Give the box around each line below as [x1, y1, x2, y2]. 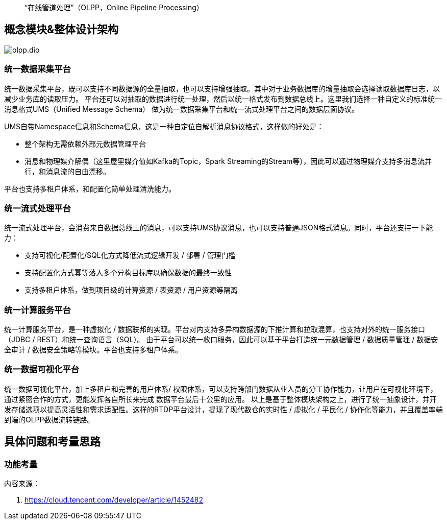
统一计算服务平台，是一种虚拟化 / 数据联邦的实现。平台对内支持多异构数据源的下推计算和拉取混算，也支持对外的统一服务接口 [4, 325, 425, 334]
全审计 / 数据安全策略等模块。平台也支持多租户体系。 [4, 345, 182, 354]
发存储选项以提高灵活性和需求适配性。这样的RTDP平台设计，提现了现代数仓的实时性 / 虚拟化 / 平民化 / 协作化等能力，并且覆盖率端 [4, 404, 443, 414]
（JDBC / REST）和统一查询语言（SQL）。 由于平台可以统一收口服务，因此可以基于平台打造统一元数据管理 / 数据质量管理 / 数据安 [4, 335, 438, 344]
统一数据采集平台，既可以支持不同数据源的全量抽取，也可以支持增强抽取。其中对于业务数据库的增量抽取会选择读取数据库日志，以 [4, 84, 440, 93]
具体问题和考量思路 [4, 435, 101, 448]
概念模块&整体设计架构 [4, 23, 119, 36]
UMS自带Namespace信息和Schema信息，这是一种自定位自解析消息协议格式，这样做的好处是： [4, 122, 324, 131]
